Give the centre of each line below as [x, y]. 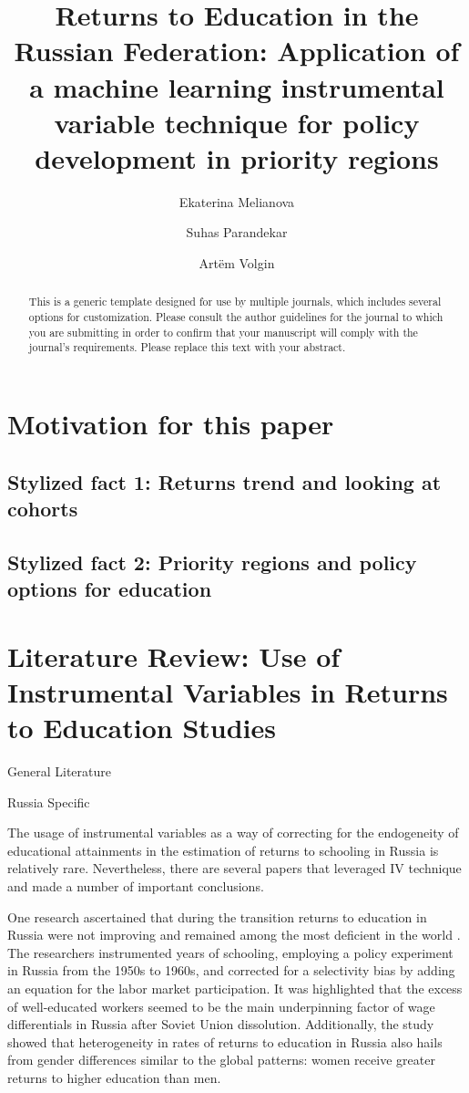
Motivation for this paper [171, 424]
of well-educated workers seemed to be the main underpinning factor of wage [221, 1006]
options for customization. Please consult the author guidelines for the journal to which [236, 317]
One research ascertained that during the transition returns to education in [217, 916]
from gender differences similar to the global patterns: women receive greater [221, 1060]
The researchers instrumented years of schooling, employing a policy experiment [230, 952]
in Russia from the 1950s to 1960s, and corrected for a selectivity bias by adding [231, 970]
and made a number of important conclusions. [136, 886]
